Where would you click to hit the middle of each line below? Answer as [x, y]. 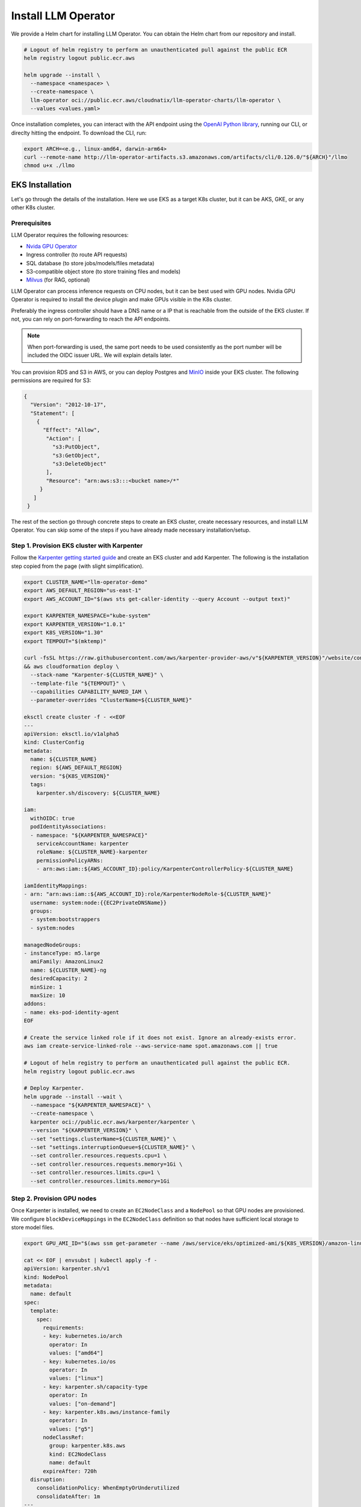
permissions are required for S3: [51, 380]
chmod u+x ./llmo [49, 165]
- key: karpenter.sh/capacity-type [95, 1387]
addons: [35, 1004]
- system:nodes [53, 928]
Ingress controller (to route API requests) [77, 255]
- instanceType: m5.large [62, 953]
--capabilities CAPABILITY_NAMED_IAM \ [89, 691]
